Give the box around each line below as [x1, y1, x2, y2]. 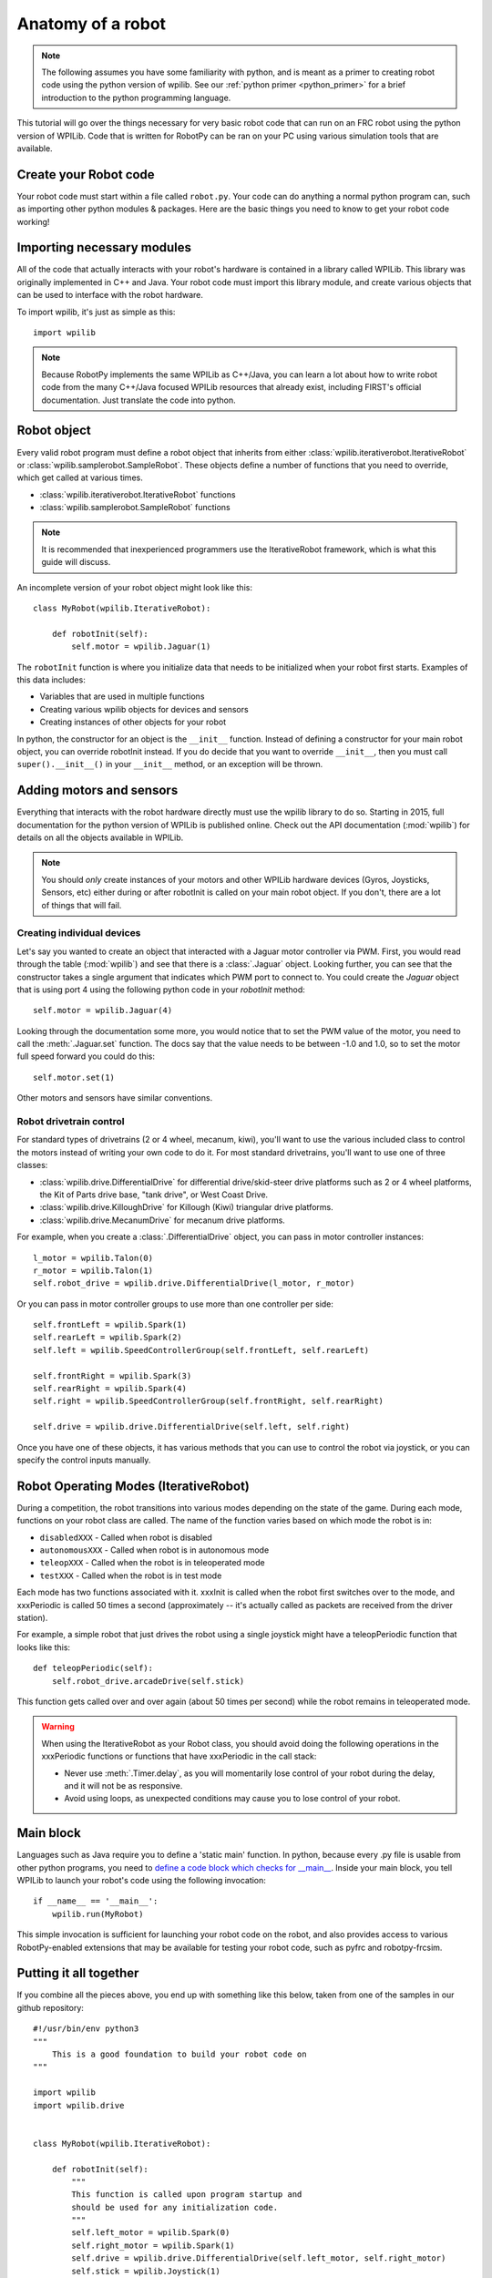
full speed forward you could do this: [16, 1051, 155, 1062]
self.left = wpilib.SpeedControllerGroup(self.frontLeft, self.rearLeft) [33, 1345, 370, 1355]
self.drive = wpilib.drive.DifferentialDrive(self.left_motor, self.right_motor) [71, 2253, 446, 2263]
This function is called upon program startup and [71, 2190, 302, 2200]
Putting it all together [16, 1965, 139, 1981]
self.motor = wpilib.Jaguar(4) [33, 1005, 173, 1016]
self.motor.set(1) [33, 1072, 116, 1083]
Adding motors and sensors [16, 783, 179, 798]
